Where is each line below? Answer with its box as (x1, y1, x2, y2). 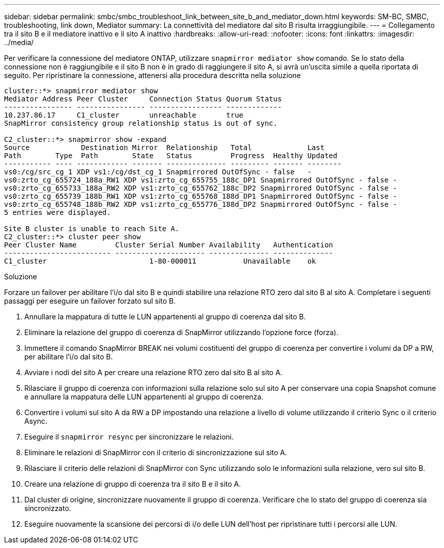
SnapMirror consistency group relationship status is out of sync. (4, 119, 278, 127)
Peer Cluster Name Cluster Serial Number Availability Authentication (4, 241, 334, 249)
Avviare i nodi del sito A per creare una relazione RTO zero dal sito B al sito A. (24, 368, 283, 377)
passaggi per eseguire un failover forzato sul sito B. (4, 297, 176, 305)
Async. (24, 417, 48, 425)
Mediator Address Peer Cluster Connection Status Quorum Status (4, 95, 282, 103)
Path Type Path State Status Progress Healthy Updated (4, 152, 338, 160)
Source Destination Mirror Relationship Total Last (4, 143, 325, 152)
